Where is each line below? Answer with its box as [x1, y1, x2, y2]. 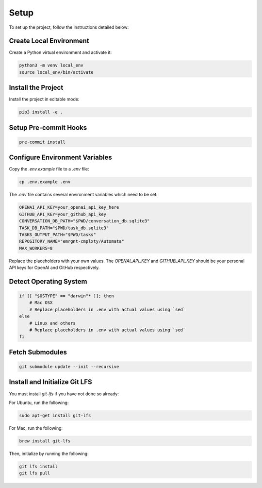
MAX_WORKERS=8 [19, 245, 53, 251]
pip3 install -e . [19, 109, 63, 115]
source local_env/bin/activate [19, 69, 94, 75]
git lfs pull [19, 471, 50, 476]
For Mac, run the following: [9, 425, 63, 431]
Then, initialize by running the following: [9, 451, 89, 456]
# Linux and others [29, 320, 76, 326]
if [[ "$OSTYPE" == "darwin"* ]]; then [19, 293, 114, 299]
